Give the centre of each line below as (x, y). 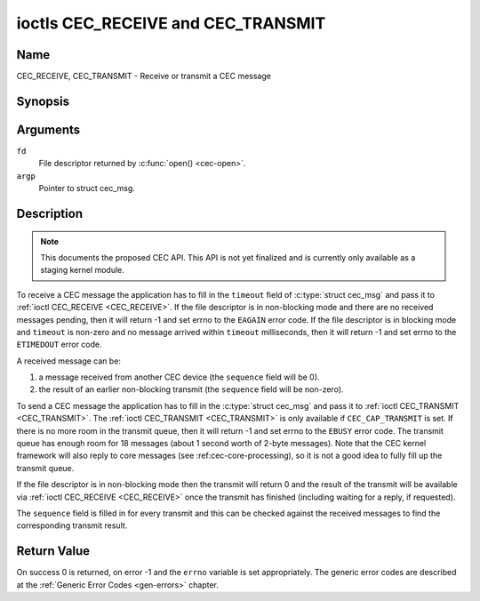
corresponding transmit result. (72, 525)
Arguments (48, 129)
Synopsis (43, 101)
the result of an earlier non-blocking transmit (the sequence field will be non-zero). (191, 389)
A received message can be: (69, 361)
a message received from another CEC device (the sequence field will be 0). (179, 377)
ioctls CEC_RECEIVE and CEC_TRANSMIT (171, 23)
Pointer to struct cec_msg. (87, 188)
